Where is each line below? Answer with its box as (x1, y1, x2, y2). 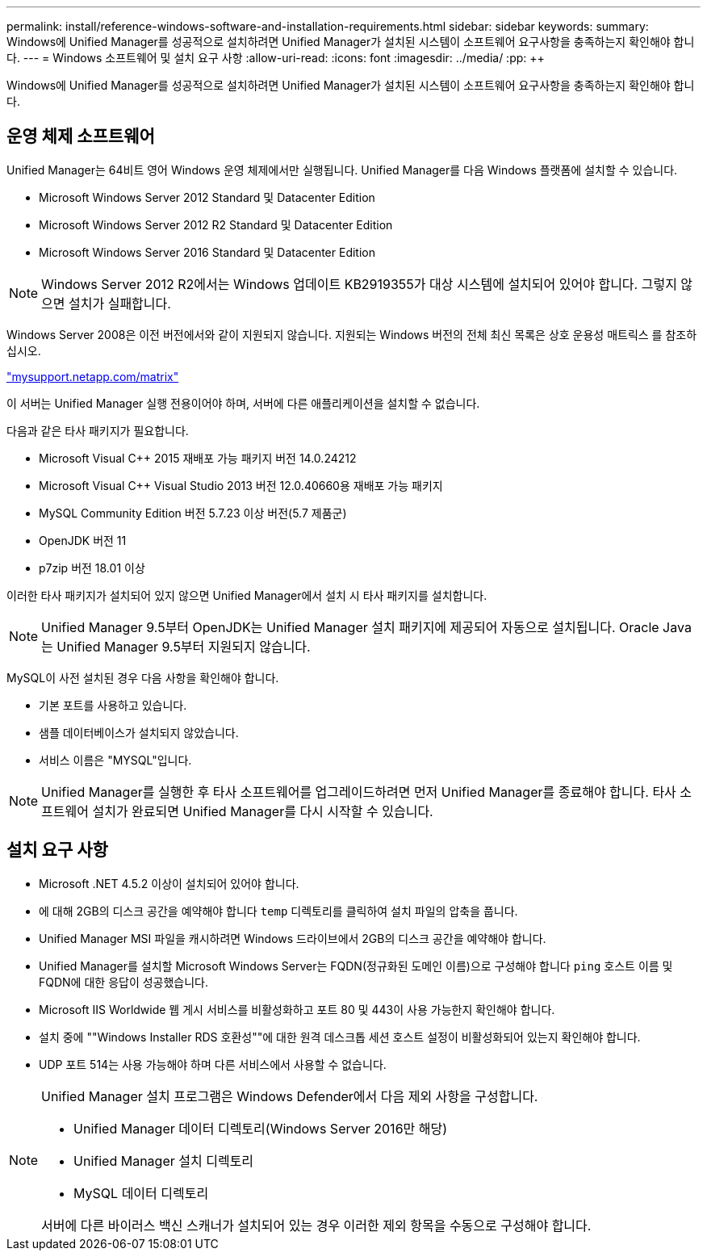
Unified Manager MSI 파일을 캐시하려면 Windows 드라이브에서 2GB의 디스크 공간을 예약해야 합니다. (39, 931, 546, 945)
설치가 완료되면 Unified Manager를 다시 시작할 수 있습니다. (92, 802, 433, 819)
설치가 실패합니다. (69, 295, 171, 312)
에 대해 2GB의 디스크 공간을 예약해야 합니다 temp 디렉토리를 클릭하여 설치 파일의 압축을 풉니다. (39, 903, 518, 918)
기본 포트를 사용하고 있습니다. (39, 698, 187, 712)
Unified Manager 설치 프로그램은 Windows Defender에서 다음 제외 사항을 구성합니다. (41, 1087, 538, 1104)
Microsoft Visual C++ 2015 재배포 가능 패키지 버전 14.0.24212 (39, 450, 357, 465)
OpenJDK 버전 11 (39, 533, 127, 547)
